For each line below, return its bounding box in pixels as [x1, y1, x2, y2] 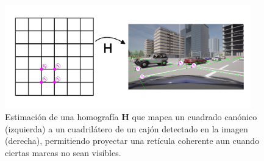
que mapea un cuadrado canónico [132, 110, 257, 123]
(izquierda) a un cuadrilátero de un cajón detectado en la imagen [5, 122, 248, 135]
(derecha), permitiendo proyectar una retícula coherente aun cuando [5, 134, 260, 147]
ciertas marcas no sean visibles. [5, 146, 121, 159]
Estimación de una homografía [5, 110, 119, 123]
